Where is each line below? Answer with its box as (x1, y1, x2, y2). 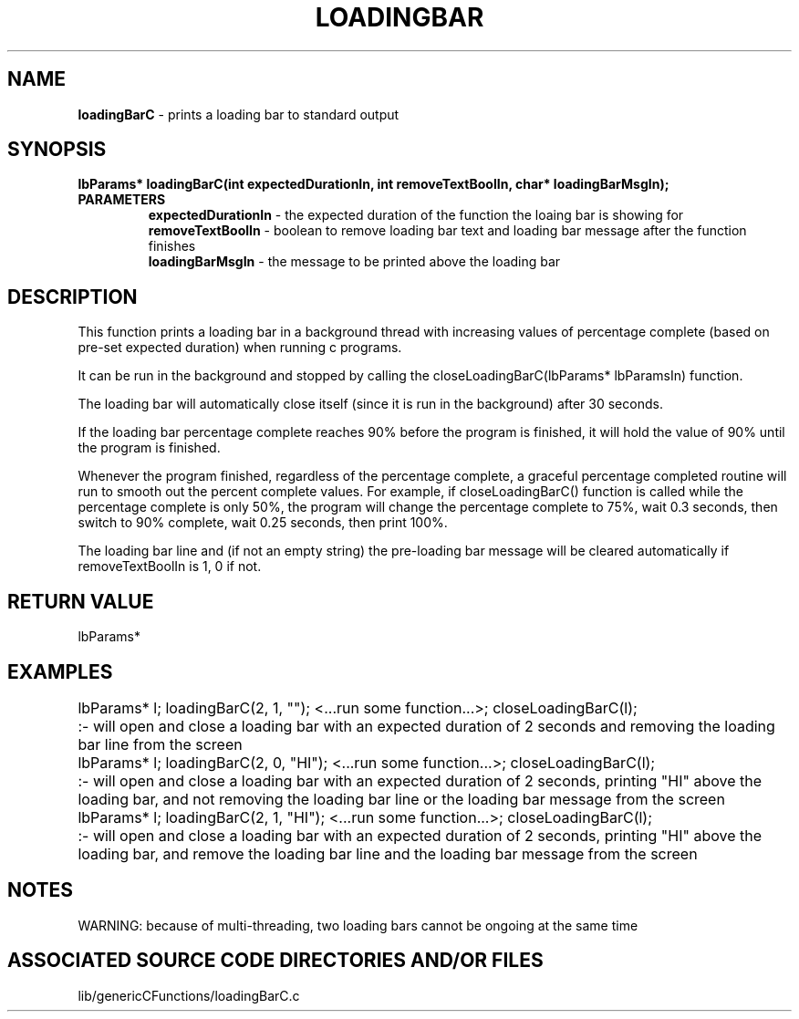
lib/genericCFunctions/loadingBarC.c (78, 987, 300, 1003)
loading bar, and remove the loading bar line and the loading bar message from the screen (78, 844, 698, 863)
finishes (148, 238, 196, 255)
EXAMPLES (7, 660, 113, 683)
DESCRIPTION (7, 285, 138, 308)
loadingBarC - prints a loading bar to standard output (78, 106, 399, 122)
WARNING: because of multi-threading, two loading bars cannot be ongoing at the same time (78, 917, 638, 933)
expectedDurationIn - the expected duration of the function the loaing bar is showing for (148, 207, 684, 224)
